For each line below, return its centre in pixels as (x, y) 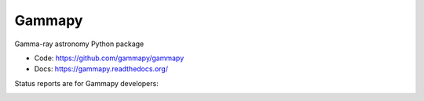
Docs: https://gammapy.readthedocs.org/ (101, 69)
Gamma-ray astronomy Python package (79, 44)
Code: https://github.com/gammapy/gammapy (109, 58)
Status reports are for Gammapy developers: (86, 83)
